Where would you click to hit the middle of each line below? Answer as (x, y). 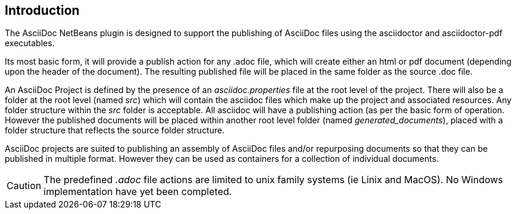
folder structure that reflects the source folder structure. (115, 130)
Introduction (42, 10)
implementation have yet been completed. (138, 192)
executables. (30, 43)
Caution (24, 186)
